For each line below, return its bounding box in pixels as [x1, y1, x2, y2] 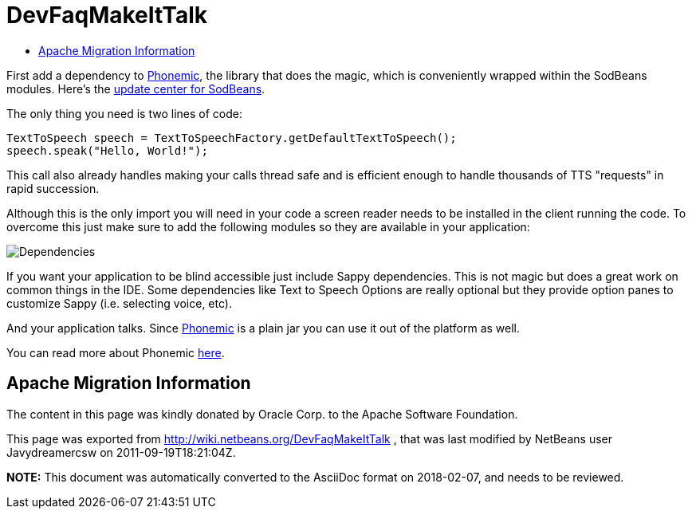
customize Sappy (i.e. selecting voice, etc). [6, 296, 232, 310]
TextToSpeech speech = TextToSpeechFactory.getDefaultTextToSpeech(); [6, 131, 457, 144]
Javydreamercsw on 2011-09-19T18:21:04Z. [6, 445, 236, 459]
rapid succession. [6, 181, 100, 195]
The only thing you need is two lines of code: [6, 106, 242, 120]
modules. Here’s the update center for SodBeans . [6, 81, 265, 96]
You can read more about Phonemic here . [6, 345, 225, 360]
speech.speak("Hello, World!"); [6, 143, 208, 157]
